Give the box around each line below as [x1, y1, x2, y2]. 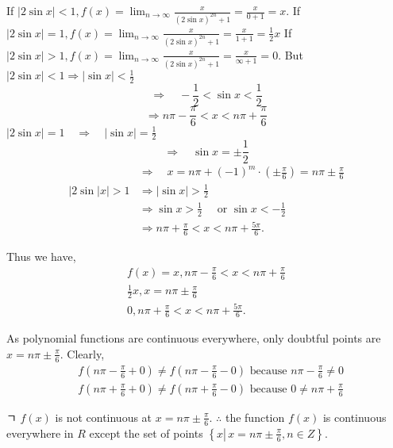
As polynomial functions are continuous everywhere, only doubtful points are [6, 330, 381, 347]
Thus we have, [6, 248, 76, 265]
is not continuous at [55, 408, 152, 425]
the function [225, 408, 285, 425]
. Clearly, [60, 345, 105, 362]
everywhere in [6, 424, 74, 441]
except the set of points [89, 424, 203, 441]
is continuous [322, 408, 387, 425]
